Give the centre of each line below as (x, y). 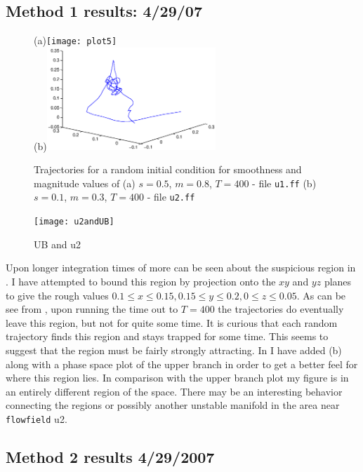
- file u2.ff (171, 197)
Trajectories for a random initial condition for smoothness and (168, 169)
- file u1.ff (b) (284, 183)
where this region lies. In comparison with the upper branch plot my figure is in (177, 378)
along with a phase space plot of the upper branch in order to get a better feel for (182, 364)
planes (338, 281)
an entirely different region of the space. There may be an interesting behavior (174, 391)
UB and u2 (58, 244)
